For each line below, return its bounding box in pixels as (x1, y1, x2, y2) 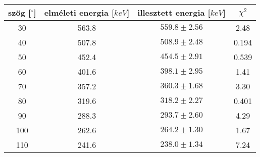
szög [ (8, 7, 31, 18)
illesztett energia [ (137, 7, 211, 18)
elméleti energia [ (44, 7, 115, 18)
